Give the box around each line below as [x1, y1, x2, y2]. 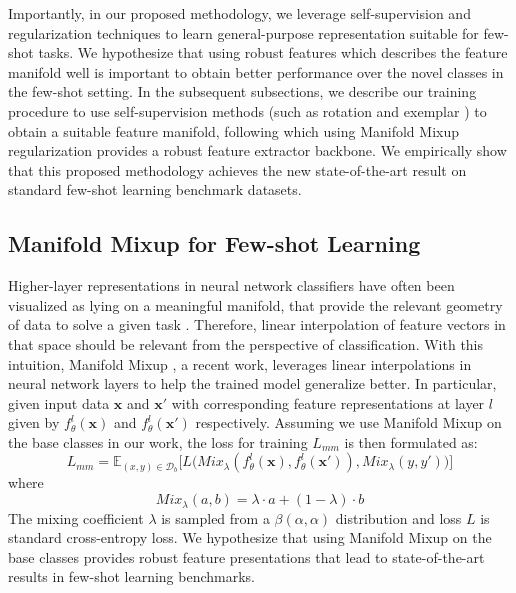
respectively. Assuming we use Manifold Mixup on [195, 412, 502, 433]
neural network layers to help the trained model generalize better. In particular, [8, 373, 497, 394]
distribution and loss [335, 507, 462, 528]
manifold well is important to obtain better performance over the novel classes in [8, 61, 504, 82]
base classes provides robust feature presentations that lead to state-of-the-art [8, 546, 485, 567]
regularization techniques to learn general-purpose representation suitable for [8, 22, 479, 43]
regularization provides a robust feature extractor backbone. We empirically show [8, 140, 507, 161]
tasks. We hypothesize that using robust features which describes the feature [38, 42, 508, 63]
